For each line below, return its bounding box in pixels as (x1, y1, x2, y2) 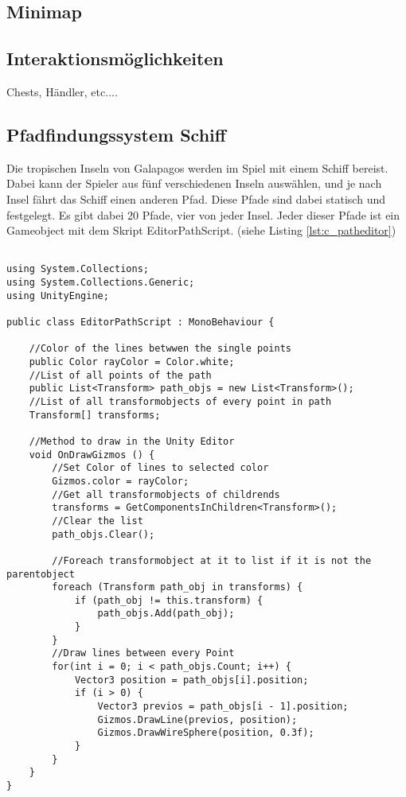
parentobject (6, 568, 75, 580)
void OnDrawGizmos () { (29, 449, 155, 461)
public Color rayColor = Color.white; (29, 356, 235, 367)
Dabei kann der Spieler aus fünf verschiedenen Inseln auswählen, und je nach (6, 175, 382, 192)
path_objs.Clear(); (52, 528, 155, 540)
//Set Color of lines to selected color (52, 462, 269, 474)
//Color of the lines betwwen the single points (29, 343, 291, 355)
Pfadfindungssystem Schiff (6, 122, 226, 146)
